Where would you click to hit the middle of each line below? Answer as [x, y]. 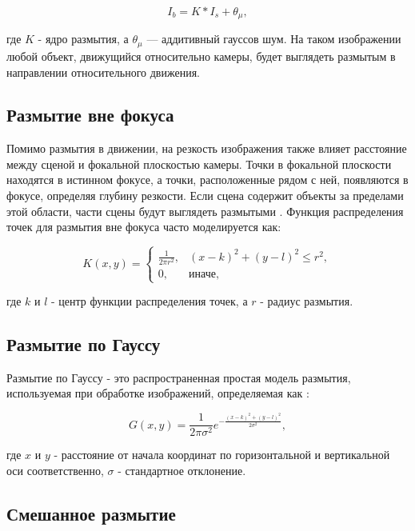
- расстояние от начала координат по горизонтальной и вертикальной [222, 455]
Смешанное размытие [91, 513]
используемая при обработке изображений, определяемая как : [158, 393]
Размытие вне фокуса [90, 115]
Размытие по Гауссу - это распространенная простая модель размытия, [179, 377]
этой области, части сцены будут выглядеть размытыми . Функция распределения [205, 211]
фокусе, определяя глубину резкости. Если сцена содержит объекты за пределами [205, 196]
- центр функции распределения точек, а [150, 301]
